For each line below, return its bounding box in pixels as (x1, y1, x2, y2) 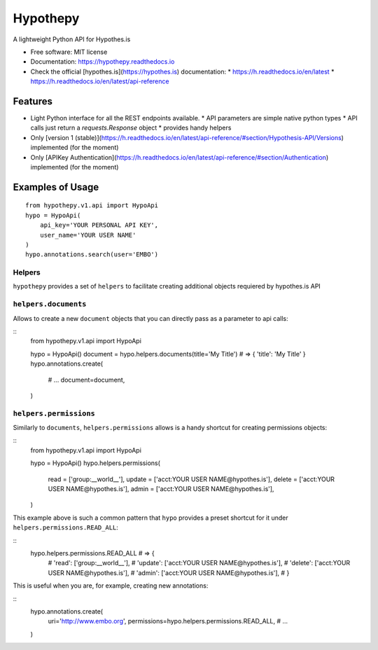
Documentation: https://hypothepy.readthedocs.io (30, 57, 175, 66)
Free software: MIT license (30, 48, 108, 56)
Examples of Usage (13, 181, 99, 193)
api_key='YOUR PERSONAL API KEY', (39, 221, 159, 229)
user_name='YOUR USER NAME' (39, 231, 136, 239)
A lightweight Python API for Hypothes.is (13, 35, 131, 43)
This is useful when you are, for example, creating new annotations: (13, 581, 209, 590)
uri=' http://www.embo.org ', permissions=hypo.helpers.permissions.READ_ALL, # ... (48, 617, 288, 625)
